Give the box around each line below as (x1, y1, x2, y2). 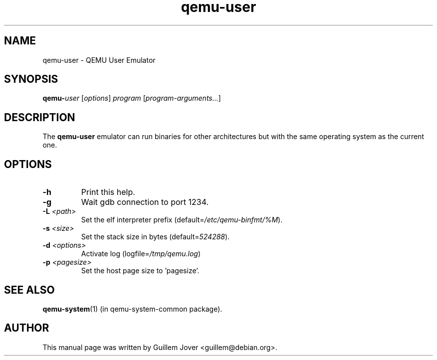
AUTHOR (4, 322, 49, 335)
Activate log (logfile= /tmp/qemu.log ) (81, 249, 201, 258)
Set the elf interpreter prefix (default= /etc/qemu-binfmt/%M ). (81, 215, 283, 224)
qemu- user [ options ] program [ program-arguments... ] (42, 94, 221, 103)
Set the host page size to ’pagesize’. (81, 266, 200, 275)
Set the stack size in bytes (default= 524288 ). (81, 232, 230, 241)
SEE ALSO (4, 283, 55, 296)
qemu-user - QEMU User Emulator (42, 55, 156, 64)
